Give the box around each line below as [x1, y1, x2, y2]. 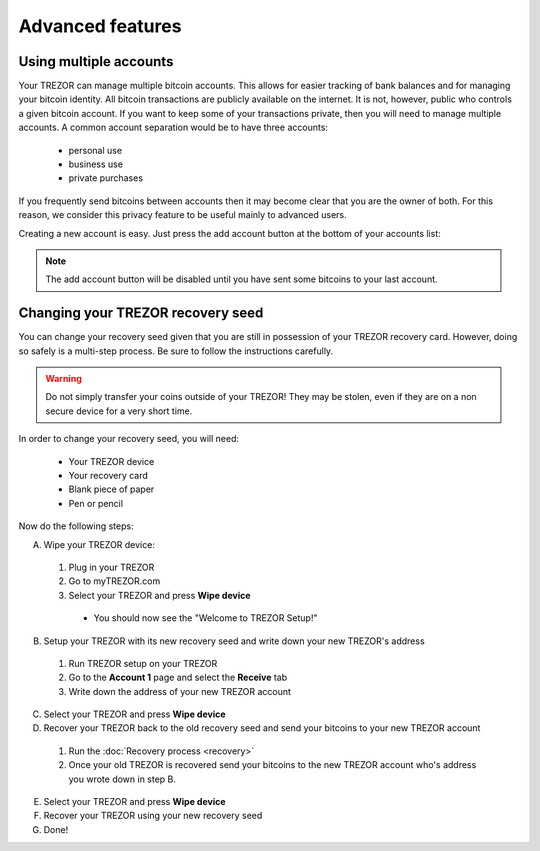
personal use [68, 144, 123, 156]
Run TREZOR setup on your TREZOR [68, 657, 218, 669]
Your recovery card [68, 470, 149, 481]
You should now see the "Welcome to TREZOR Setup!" [93, 612, 318, 624]
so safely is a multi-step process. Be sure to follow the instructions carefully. [18, 345, 334, 357]
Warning [45, 373, 82, 385]
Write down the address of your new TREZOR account [68, 685, 292, 697]
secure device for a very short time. [45, 405, 193, 417]
